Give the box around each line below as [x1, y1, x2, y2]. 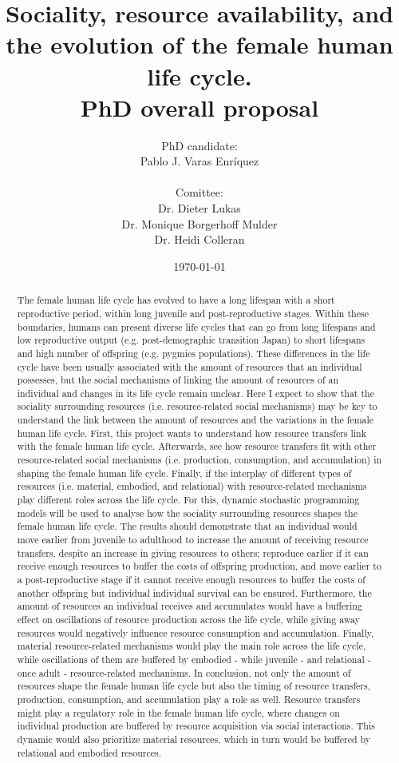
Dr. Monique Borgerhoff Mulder [121, 215, 278, 232]
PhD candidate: [161, 137, 238, 153]
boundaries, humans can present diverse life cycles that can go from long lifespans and [17, 320, 376, 333]
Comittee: [176, 184, 223, 201]
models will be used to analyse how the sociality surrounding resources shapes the [17, 506, 358, 519]
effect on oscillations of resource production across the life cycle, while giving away [17, 612, 360, 626]
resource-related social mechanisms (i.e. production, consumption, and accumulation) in [17, 453, 382, 467]
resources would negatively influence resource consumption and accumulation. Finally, [17, 626, 374, 639]
